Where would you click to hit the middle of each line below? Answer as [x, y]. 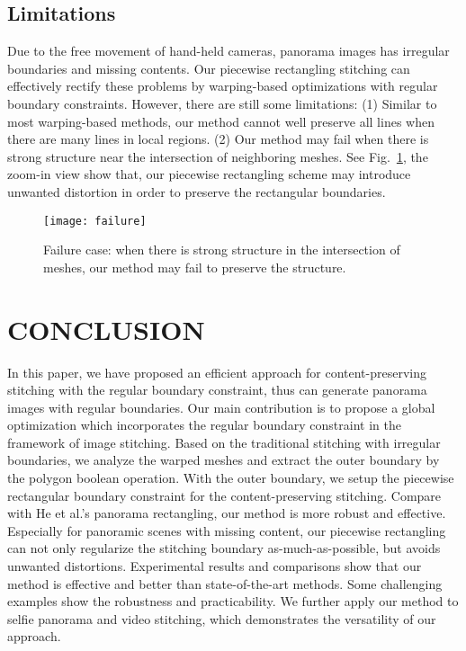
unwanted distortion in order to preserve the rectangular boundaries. [197, 191]
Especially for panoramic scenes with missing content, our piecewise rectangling [227, 530]
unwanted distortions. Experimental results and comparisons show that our [215, 566]
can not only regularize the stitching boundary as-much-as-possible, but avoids [224, 548]
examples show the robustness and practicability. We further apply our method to [233, 601]
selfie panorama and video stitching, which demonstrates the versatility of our [222, 618]
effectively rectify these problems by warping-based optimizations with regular [223, 86]
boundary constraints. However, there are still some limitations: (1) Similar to [222, 103]
